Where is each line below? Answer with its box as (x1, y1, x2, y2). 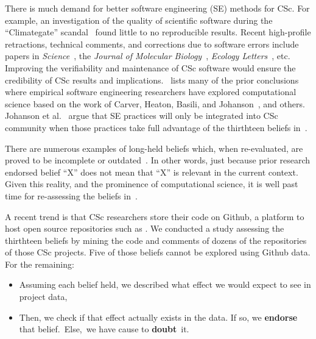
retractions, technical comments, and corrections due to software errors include (5, 37, 299, 50)
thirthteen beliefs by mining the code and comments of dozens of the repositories (5, 234, 307, 246)
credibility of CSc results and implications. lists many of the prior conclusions (5, 73, 299, 86)
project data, (19, 290, 68, 303)
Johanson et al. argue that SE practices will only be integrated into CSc (5, 109, 278, 122)
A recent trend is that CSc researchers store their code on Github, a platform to (5, 210, 304, 223)
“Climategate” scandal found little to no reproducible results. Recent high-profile (5, 26, 311, 38)
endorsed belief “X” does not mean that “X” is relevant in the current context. (5, 165, 298, 178)
